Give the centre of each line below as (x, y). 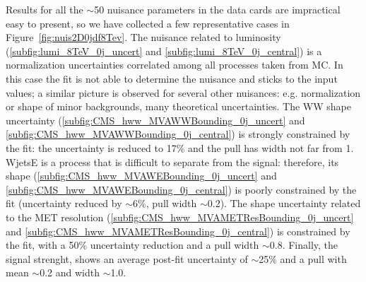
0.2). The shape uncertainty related (284, 203)
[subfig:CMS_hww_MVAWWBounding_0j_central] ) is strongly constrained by (178, 134)
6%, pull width (165, 203)
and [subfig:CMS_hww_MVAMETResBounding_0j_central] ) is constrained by (178, 231)
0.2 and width (70, 272)
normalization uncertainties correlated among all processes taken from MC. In (175, 65)
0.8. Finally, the (304, 245)
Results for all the (45, 9)
